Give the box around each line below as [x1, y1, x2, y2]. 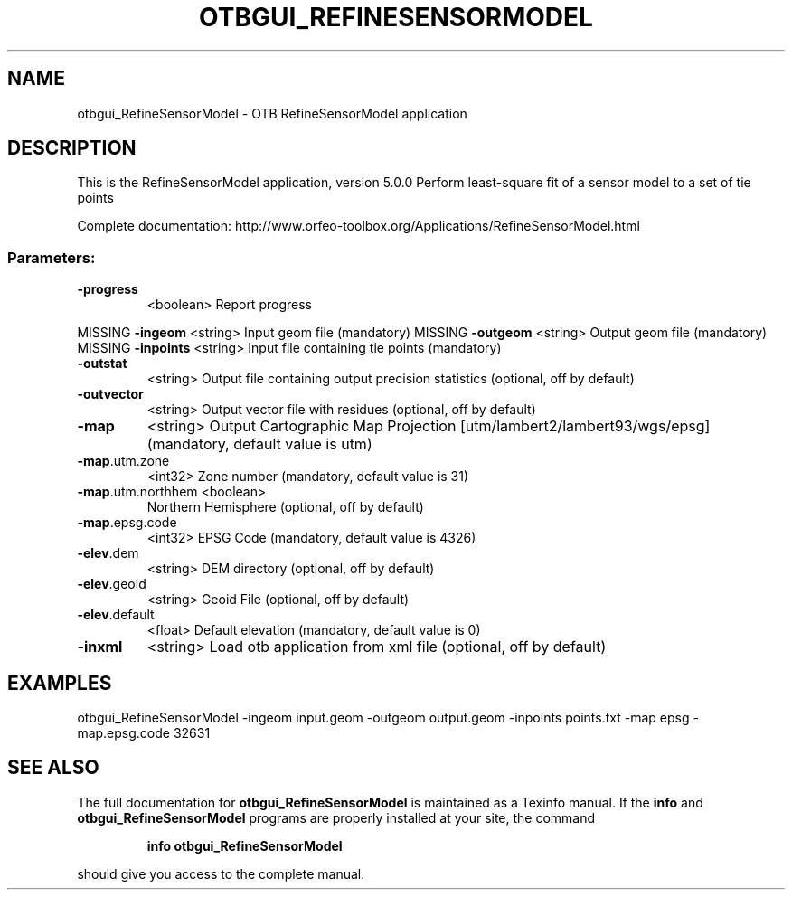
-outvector [77, 386, 144, 402]
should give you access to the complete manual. [77, 865, 365, 882]
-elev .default [77, 607, 155, 623]
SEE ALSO [7, 756, 99, 779]
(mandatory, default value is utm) [146, 435, 372, 454]
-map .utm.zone [77, 453, 170, 469]
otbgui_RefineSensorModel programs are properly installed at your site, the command [77, 809, 596, 826]
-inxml [77, 637, 123, 656]
